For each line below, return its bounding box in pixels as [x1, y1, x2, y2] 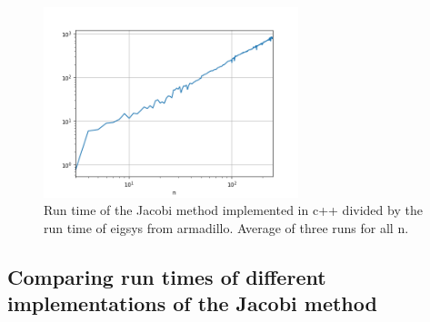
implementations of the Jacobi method [7, 289, 377, 317]
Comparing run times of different [7, 263, 326, 291]
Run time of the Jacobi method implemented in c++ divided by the [44, 200, 423, 220]
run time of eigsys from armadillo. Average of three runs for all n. [44, 219, 409, 238]
